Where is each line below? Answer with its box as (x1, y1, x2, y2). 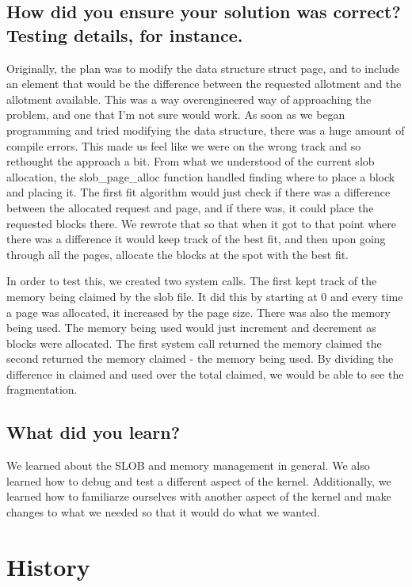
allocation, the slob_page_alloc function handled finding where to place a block (6, 168, 395, 185)
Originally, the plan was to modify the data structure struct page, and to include (6, 59, 399, 76)
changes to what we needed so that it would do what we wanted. (6, 504, 320, 520)
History (6, 550, 90, 582)
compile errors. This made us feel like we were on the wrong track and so (6, 137, 361, 154)
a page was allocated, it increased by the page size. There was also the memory (6, 303, 391, 320)
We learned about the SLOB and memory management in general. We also (6, 457, 370, 474)
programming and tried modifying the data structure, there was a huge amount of (6, 121, 405, 138)
